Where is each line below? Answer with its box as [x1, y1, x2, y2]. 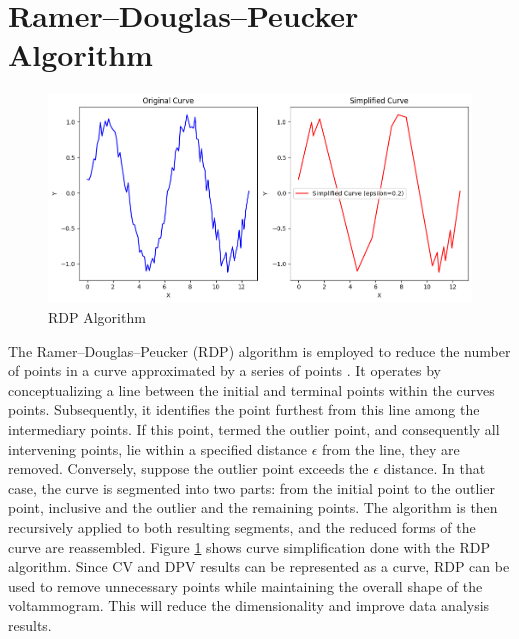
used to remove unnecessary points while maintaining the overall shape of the [8, 575, 483, 596]
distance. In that [383, 458, 486, 479]
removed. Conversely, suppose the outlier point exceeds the [8, 458, 369, 479]
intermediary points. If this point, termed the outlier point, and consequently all [8, 418, 500, 439]
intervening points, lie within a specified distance [8, 438, 307, 459]
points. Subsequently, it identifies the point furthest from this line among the [8, 399, 480, 420]
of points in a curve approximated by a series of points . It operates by [8, 360, 441, 381]
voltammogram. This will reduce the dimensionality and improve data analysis [8, 595, 490, 616]
